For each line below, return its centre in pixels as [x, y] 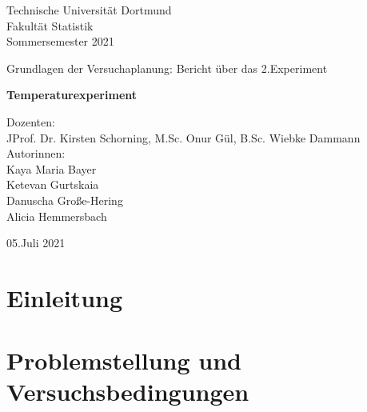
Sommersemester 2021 [60, 41]
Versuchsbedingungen [128, 392]
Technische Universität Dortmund [89, 10]
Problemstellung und [124, 360]
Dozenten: [31, 121]
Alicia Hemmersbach [57, 216]
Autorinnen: [36, 153]
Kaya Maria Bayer [52, 168]
